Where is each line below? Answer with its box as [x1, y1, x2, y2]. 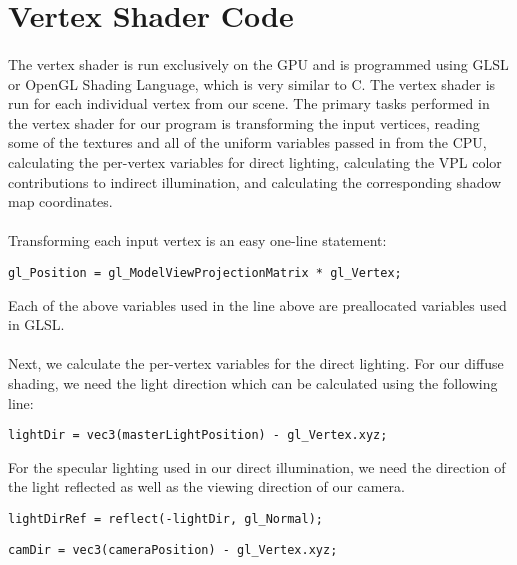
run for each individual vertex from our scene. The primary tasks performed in [8, 93, 490, 114]
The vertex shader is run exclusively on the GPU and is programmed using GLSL [8, 53, 509, 74]
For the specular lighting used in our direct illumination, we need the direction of [8, 456, 506, 477]
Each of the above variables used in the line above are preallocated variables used [8, 294, 507, 315]
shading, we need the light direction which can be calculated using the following [8, 372, 498, 393]
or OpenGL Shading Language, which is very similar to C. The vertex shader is [8, 73, 496, 94]
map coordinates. [8, 191, 113, 212]
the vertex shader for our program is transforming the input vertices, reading [8, 112, 480, 133]
